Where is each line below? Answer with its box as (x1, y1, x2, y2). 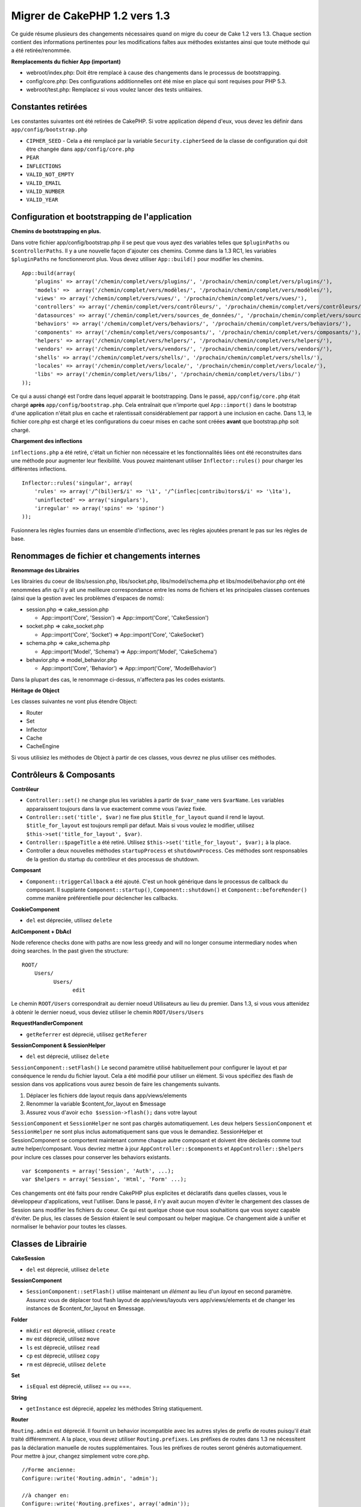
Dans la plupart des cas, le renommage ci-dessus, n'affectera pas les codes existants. (11, 676, 226, 683)
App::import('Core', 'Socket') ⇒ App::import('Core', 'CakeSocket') (41, 631, 204, 638)
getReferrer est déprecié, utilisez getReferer (26, 1031, 147, 1038)
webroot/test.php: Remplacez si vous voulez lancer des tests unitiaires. (26, 86, 203, 93)
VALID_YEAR (26, 197, 58, 203)
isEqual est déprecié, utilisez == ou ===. (26, 1383, 131, 1390)
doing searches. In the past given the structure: (11, 947, 129, 955)
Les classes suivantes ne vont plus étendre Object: (11, 698, 138, 705)
